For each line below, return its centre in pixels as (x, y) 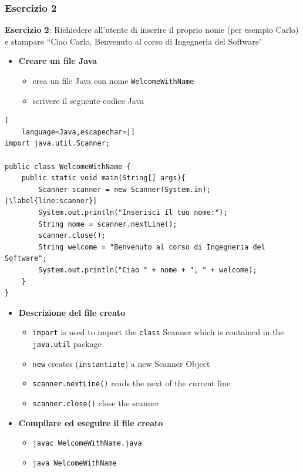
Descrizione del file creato (72, 312)
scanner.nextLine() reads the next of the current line (131, 383)
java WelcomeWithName (75, 463)
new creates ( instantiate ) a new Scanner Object (121, 363)
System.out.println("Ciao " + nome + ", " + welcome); (148, 270)
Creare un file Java (58, 61)
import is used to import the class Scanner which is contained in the (158, 332)
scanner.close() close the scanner (96, 402)
